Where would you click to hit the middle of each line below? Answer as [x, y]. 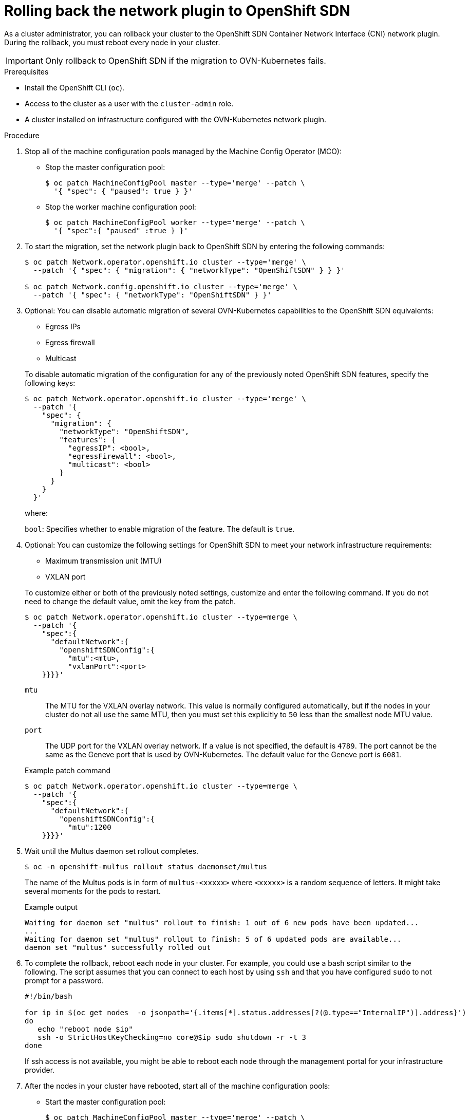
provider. [40, 1070]
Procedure [22, 135]
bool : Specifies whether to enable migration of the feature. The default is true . [160, 529]
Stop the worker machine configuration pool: [121, 207]
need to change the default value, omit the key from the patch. [130, 601]
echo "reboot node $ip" [85, 1029]
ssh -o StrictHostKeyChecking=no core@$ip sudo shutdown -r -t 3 [172, 1037]
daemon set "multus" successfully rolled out [118, 947]
